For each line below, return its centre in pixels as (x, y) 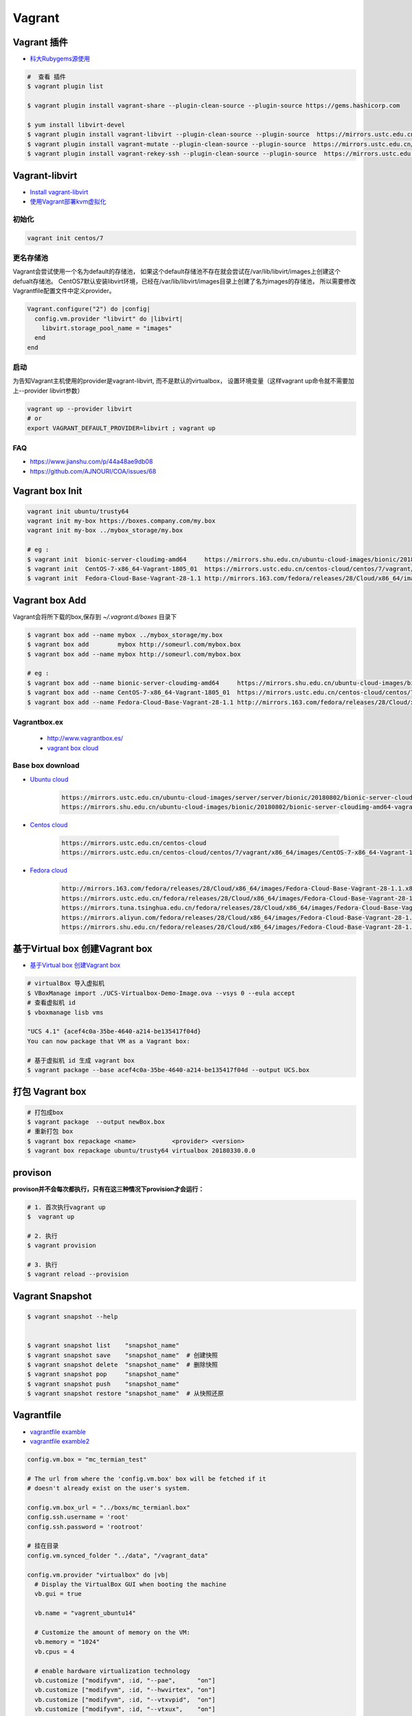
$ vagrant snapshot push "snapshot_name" (103, 1384)
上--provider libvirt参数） (48, 391)
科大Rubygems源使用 (60, 59)
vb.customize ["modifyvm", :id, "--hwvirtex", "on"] (125, 1690)
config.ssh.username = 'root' (78, 1517)
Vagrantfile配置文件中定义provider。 (64, 291)
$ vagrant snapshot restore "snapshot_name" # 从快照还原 (126, 1394)
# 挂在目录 (43, 1546)
